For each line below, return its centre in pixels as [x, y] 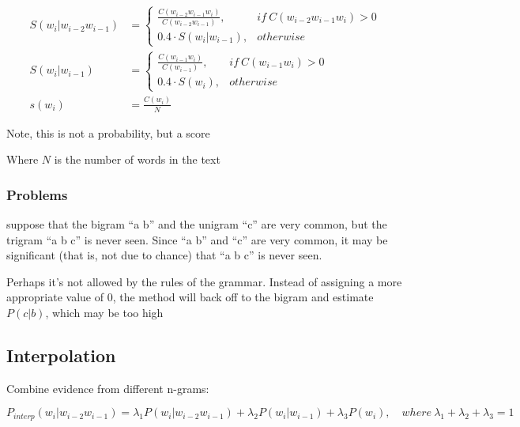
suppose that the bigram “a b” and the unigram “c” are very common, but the [197, 224]
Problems [37, 194]
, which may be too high [104, 312]
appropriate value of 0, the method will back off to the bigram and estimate [190, 297]
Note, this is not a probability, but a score [108, 132]
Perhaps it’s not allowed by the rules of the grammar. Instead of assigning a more [204, 281]
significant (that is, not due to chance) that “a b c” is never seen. [164, 255]
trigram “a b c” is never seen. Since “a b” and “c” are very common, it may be [197, 239]
